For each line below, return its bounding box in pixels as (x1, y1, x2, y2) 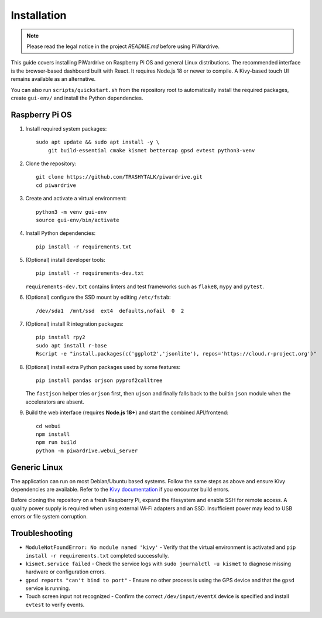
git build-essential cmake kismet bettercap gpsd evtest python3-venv (47, 147, 255, 153)
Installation (11, 9, 67, 22)
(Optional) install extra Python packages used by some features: (25, 363, 181, 370)
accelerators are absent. (25, 398, 85, 405)
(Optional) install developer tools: (25, 257, 105, 264)
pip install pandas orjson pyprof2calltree (36, 377, 163, 384)
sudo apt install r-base (36, 342, 107, 349)
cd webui (36, 422, 61, 429)
